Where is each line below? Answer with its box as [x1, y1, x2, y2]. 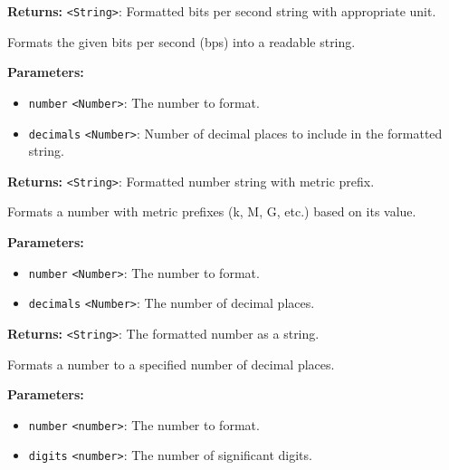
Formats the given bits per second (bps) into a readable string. [7, 32, 356, 51]
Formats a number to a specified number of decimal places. [7, 354, 335, 373]
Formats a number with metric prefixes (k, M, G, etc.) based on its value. [7, 202, 416, 221]
